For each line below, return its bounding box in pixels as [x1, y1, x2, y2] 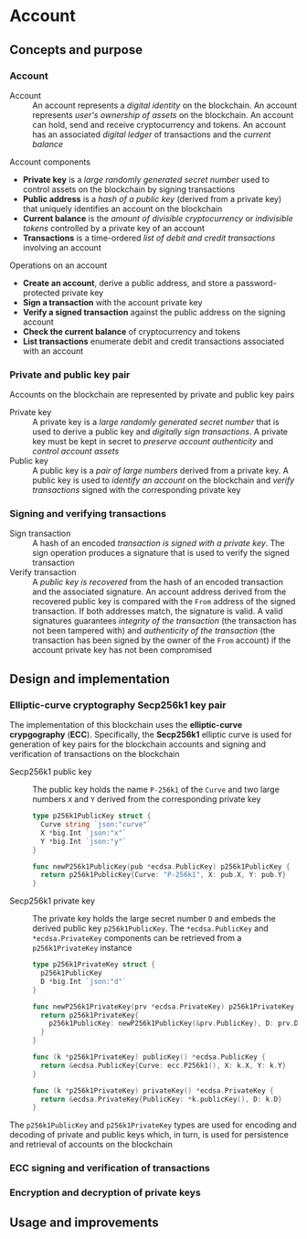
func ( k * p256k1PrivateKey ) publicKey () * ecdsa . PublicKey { [32, 1052, 267, 1062]
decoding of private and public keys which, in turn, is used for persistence [9, 1129, 290, 1140]
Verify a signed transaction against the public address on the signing [22, 306, 286, 317]
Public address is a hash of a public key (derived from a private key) [22, 193, 282, 204]
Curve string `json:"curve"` [40, 820, 152, 829]
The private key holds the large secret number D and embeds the [32, 913, 276, 924]
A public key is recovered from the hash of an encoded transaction [32, 577, 284, 588]
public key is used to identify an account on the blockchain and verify [32, 475, 295, 486]
